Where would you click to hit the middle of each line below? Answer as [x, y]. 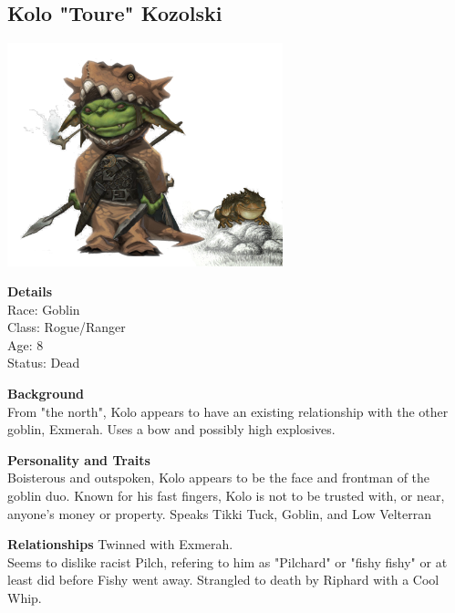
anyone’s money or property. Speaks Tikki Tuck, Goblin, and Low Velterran [220, 513]
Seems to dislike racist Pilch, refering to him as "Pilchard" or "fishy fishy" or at [227, 561]
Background [46, 394]
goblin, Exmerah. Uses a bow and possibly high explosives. [171, 429]
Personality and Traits [79, 459]
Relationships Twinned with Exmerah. [120, 544]
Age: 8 [26, 344]
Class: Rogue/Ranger [67, 327]
